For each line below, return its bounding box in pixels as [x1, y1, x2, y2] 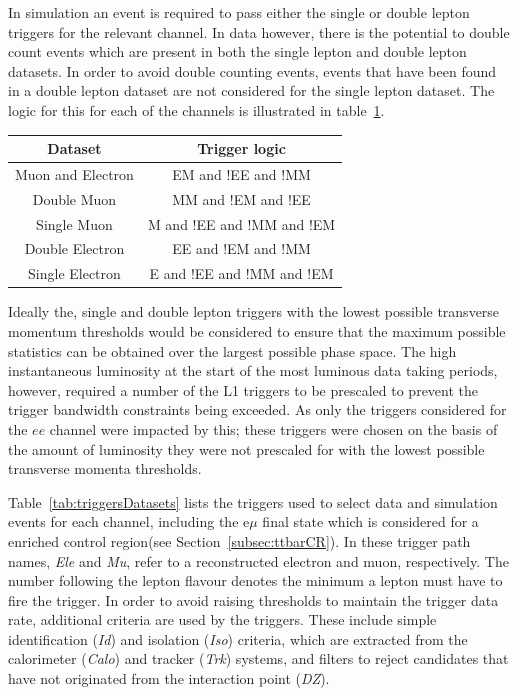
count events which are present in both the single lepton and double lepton [8, 41, 467, 62]
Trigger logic [197, 138, 286, 159]
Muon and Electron [15, 163, 134, 184]
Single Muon [36, 213, 113, 234]
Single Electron [28, 263, 121, 284]
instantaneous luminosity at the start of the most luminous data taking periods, [8, 360, 498, 381]
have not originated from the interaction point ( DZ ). [8, 668, 330, 689]
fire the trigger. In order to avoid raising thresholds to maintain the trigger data [8, 589, 499, 610]
